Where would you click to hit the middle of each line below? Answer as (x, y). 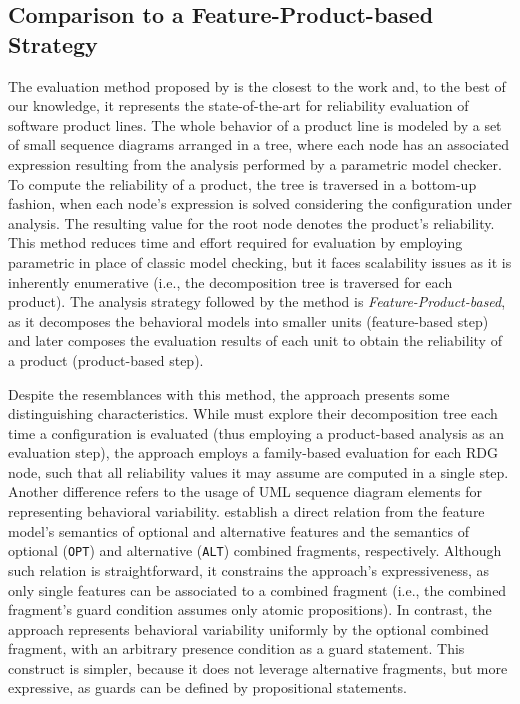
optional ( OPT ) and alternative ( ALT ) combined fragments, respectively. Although (255, 550)
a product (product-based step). (106, 359)
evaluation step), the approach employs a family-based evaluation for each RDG (253, 452)
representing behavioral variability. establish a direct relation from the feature (246, 511)
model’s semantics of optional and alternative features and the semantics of (238, 530)
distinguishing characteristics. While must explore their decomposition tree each (253, 413)
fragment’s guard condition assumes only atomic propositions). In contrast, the (250, 609)
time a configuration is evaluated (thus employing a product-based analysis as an (256, 432)
